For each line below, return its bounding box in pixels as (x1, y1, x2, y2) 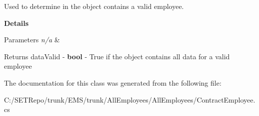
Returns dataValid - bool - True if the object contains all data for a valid (4, 51, 230, 61)
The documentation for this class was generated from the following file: (4, 77, 221, 88)
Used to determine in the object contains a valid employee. (4, 1, 184, 11)
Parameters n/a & (4, 34, 60, 45)
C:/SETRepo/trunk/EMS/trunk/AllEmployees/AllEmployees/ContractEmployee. (4, 94, 255, 105)
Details (4, 17, 29, 28)
